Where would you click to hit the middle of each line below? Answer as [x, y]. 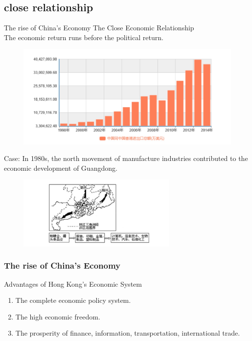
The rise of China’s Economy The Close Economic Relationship [99, 28]
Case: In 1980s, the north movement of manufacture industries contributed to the [126, 158]
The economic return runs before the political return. [84, 37]
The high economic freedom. [58, 316]
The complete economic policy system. [73, 300]
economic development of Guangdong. [61, 168]
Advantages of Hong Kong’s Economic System [73, 284]
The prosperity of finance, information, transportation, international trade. [128, 333]
